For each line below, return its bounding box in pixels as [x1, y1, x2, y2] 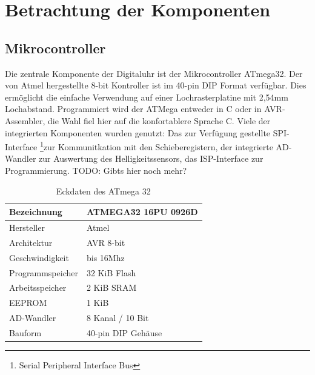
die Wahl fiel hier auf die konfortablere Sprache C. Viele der [47, 114, 271, 127]
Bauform [9, 326, 42, 339]
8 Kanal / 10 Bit [86, 311, 149, 324]
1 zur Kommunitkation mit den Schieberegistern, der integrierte [39, 139, 273, 153]
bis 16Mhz [86, 251, 125, 264]
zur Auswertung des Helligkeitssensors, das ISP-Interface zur [39, 152, 264, 165]
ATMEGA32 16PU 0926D [86, 205, 198, 218]
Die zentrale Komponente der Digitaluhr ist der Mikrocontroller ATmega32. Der [5, 67, 303, 79]
